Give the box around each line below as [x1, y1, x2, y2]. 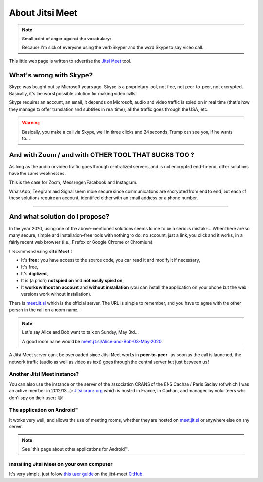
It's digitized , [21, 270, 48, 276]
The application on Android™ [9, 407, 78, 414]
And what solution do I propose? [9, 212, 110, 221]
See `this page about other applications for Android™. [22, 446, 129, 452]
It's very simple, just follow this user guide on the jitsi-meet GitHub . [9, 471, 144, 477]
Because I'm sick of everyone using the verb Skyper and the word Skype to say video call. [22, 44, 204, 51]
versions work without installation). [21, 291, 92, 297]
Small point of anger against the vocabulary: [22, 36, 111, 41]
